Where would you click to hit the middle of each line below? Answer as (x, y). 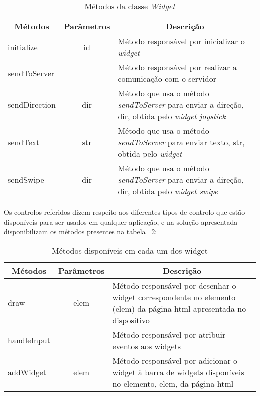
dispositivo (131, 320)
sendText (24, 142)
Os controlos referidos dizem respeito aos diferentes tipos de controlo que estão (125, 212)
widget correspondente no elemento (174, 297)
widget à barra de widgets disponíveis (178, 372)
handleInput (29, 340)
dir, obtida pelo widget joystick (172, 116)
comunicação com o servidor (167, 79)
